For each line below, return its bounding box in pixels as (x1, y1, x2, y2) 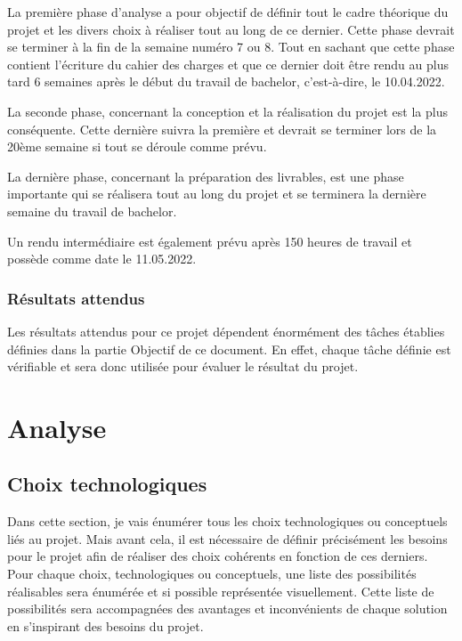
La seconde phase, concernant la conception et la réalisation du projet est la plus (7, 101, 448, 120)
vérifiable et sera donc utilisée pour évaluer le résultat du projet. (7, 357, 359, 376)
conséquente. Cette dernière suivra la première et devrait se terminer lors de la (7, 119, 437, 138)
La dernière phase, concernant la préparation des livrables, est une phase (7, 166, 404, 185)
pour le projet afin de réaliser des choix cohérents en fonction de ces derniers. (7, 547, 428, 565)
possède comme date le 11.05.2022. (7, 249, 197, 268)
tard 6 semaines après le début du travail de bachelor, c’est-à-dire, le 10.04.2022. (7, 72, 445, 91)
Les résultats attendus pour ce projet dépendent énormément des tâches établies (7, 321, 445, 340)
